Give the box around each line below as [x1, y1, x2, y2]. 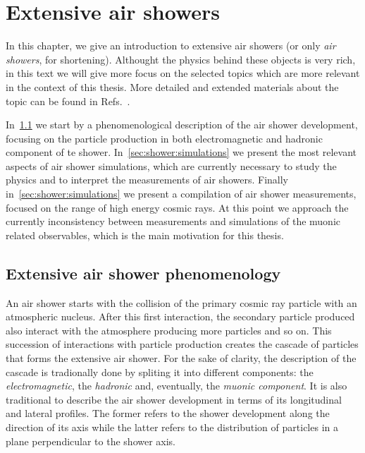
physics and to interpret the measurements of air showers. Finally [6, 172, 289, 187]
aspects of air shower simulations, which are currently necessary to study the [6, 158, 337, 173]
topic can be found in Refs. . [6, 93, 130, 108]
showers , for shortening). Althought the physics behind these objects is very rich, [6, 52, 356, 66]
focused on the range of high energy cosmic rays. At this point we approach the [6, 200, 349, 215]
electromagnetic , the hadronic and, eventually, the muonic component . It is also [6, 378, 347, 393]
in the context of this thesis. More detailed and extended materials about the [6, 79, 339, 94]
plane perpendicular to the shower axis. [6, 433, 176, 448]
